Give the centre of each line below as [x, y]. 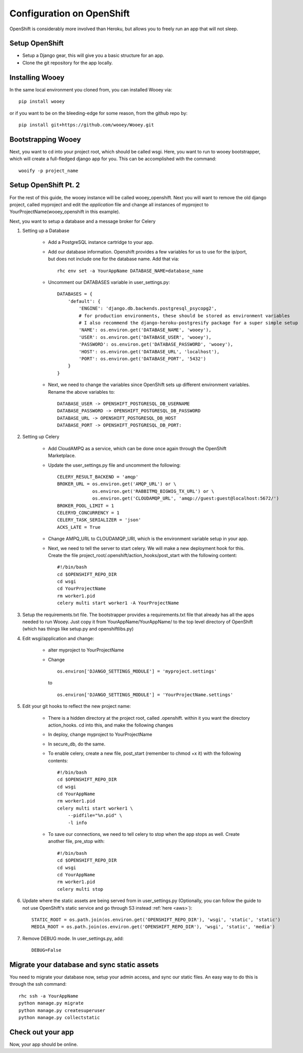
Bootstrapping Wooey [45, 139]
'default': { [84, 301]
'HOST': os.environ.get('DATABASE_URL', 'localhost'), [149, 351]
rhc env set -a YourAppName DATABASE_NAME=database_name [130, 271]
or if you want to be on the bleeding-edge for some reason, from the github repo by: [98, 113]
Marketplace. [62, 456]
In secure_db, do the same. [77, 744]
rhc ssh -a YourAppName [49, 996]
